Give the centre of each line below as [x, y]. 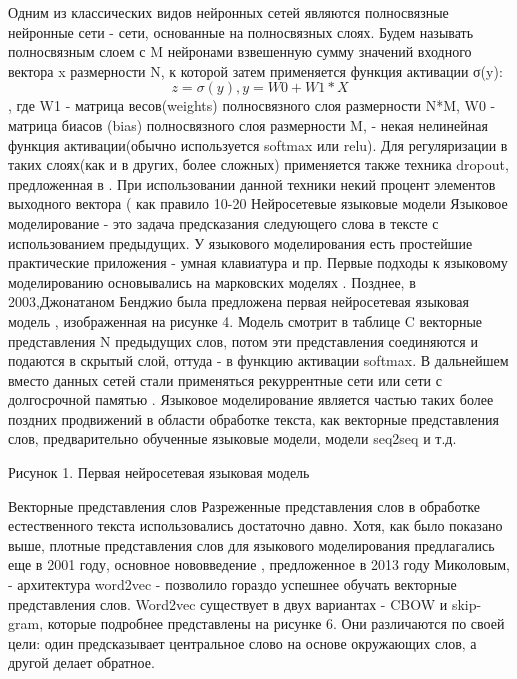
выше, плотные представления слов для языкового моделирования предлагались [251, 544]
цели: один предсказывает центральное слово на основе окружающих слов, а [242, 642]
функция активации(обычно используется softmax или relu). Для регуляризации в [258, 144]
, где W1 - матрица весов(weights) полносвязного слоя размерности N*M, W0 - [252, 105]
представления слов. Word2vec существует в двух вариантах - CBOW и [228, 603]
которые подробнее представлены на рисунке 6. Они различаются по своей [276, 623]
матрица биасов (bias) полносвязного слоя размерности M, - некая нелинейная [248, 124]
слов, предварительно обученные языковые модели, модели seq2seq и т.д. [232, 438]
